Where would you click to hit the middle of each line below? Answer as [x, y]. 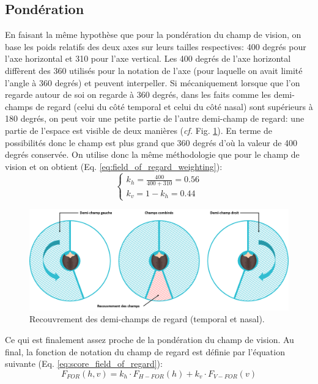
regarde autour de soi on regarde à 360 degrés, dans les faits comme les [138, 94]
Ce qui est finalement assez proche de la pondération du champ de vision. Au [150, 339]
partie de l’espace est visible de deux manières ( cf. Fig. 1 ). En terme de [139, 130]
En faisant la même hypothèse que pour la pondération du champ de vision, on [153, 35]
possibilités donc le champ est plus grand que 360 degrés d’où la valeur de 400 [151, 142]
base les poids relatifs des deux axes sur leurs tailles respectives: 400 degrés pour [156, 46]
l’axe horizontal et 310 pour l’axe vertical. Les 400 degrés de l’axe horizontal [148, 58]
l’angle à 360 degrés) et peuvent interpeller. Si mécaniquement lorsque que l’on [153, 82]
